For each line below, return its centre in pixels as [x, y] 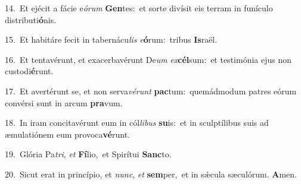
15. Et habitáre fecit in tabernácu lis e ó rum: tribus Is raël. [111, 39]
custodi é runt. [29, 71]
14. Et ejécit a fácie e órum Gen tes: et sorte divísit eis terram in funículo [139, 8]
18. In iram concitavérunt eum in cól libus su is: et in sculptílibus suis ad [137, 123]
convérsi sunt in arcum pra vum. [64, 102]
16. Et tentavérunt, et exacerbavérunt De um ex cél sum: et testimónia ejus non [148, 59]
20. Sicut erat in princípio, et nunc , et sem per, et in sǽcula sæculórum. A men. [151, 174]
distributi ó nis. [31, 19]
